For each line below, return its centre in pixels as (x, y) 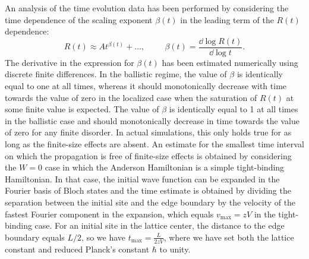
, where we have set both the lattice (229, 237)
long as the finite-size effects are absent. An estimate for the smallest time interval (154, 144)
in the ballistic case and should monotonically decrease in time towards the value (152, 120)
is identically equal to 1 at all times (234, 109)
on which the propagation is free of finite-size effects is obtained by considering (148, 155)
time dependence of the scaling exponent (79, 19)
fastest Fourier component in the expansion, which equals (109, 214)
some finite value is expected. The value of (82, 109)
